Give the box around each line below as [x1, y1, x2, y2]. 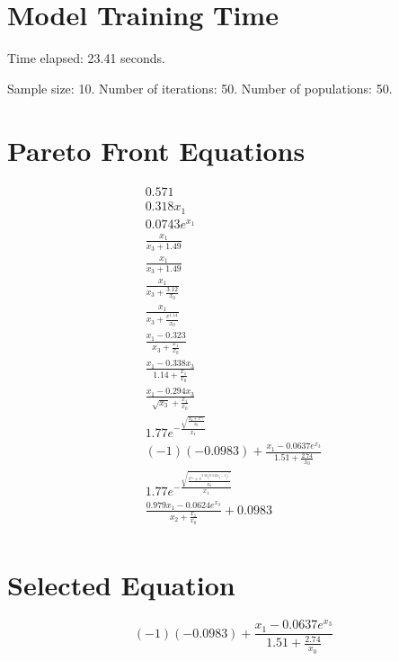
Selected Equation [7, 567, 235, 603]
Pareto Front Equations [7, 131, 306, 168]
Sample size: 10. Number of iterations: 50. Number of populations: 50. [7, 78, 393, 97]
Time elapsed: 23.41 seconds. [7, 49, 165, 67]
